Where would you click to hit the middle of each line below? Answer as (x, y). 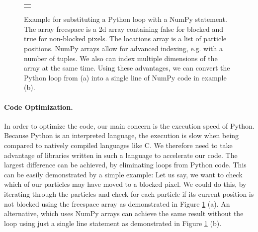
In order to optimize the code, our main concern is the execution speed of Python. (129, 125)
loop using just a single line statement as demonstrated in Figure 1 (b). (113, 223)
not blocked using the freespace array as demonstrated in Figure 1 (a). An (117, 203)
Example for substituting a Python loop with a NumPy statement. (126, 19)
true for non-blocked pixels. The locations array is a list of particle (125, 39)
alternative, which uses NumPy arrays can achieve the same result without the (124, 213)
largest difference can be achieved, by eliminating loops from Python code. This (125, 165)
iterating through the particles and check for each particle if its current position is (129, 193)
